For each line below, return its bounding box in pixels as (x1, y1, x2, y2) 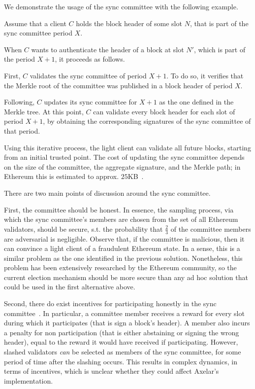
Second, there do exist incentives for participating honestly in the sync (4, 298, 217, 309)
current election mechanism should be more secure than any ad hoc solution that (4, 272, 248, 282)
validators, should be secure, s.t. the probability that (4, 223, 163, 234)
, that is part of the (190, 18, 249, 28)
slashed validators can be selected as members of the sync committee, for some (4, 347, 241, 357)
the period (4, 54, 35, 64)
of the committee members (170, 223, 251, 234)
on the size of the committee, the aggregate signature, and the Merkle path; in (4, 161, 241, 172)
